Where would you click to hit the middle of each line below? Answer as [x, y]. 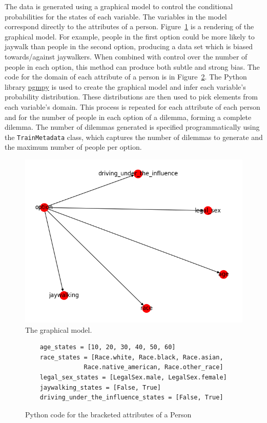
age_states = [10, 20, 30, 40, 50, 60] [108, 347]
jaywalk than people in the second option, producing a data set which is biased [129, 46]
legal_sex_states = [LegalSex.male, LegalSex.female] [133, 377]
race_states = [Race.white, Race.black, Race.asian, [131, 357]
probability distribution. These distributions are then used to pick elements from [131, 97]
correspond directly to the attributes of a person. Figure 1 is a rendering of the [129, 26]
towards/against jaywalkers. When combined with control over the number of [126, 56]
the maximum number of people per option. [73, 147]
